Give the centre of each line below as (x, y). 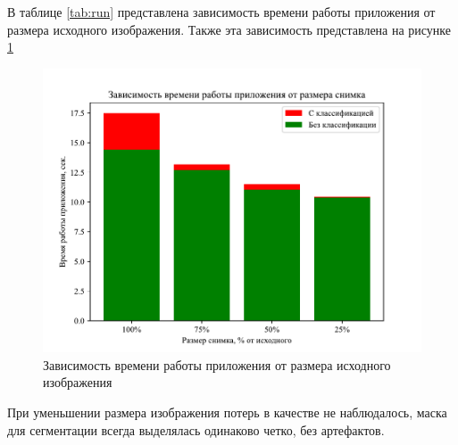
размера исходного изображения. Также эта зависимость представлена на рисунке (229, 29)
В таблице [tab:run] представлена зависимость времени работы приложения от (221, 12)
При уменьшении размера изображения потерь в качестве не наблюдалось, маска (227, 412)
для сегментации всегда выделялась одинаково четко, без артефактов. (196, 429)
